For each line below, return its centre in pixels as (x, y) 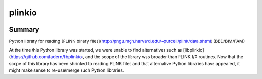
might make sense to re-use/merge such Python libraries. (66, 70)
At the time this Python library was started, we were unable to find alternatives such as (96, 50)
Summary (24, 30)
